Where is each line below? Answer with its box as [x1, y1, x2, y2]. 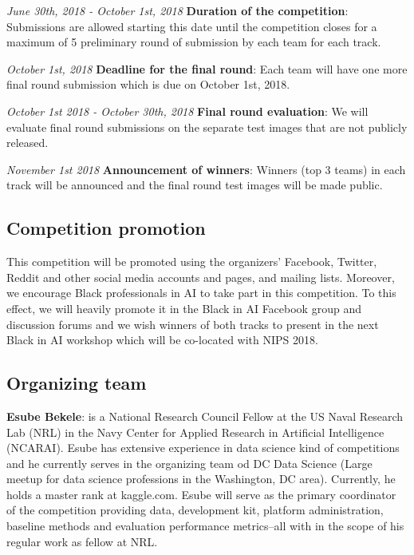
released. [6, 134, 49, 151]
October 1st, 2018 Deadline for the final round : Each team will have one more [6, 60, 408, 77]
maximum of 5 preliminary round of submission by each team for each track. [6, 34, 381, 50]
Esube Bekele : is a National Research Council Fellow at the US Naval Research [6, 407, 404, 424]
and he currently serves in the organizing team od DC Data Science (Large [6, 454, 373, 471]
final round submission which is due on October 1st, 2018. [6, 76, 290, 93]
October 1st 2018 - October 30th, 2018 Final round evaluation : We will [6, 102, 369, 119]
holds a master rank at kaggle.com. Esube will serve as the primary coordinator [6, 486, 396, 502]
